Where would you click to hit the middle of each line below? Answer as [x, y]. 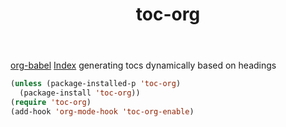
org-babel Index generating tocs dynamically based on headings [143, 65]
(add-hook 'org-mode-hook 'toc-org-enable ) [102, 111]
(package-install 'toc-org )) [80, 93]
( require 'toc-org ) [51, 102]
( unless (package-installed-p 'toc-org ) [96, 84]
